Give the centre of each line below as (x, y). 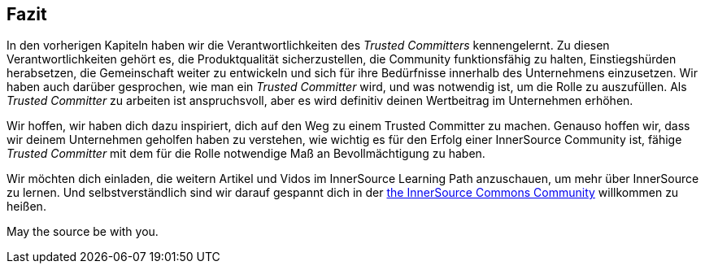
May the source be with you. (83, 232)
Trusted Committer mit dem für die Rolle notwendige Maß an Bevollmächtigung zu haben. (246, 154)
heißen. (26, 207)
